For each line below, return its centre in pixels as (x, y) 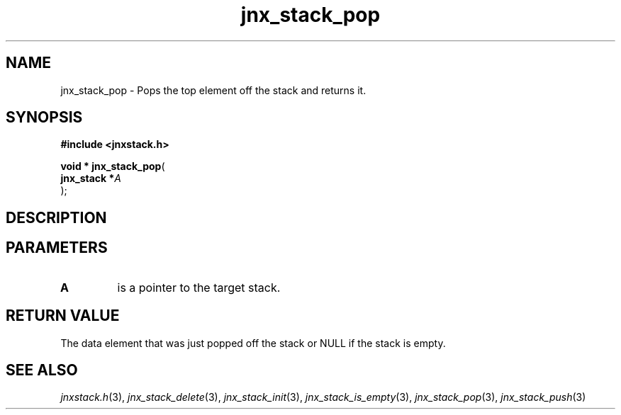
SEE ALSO (42, 370)
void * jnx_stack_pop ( (113, 166)
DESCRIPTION (56, 217)
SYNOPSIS (44, 118)
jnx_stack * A (91, 178)
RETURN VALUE (63, 316)
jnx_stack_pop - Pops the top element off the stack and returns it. (213, 90)
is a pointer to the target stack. (199, 287)
